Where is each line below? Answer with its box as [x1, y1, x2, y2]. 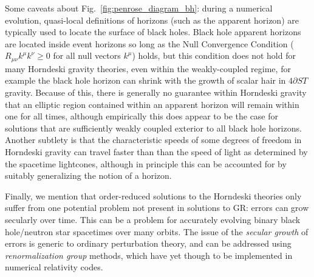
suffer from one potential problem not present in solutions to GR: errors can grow [5, 201, 309, 214]
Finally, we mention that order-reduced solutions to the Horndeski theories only [5, 189, 302, 202]
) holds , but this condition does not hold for [132, 49, 296, 62]
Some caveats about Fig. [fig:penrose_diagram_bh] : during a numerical [5, 2, 273, 14]
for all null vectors [53, 49, 121, 62]
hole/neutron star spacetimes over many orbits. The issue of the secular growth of [5, 225, 309, 238]
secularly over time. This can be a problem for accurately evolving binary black [5, 213, 301, 225]
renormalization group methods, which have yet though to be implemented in [5, 249, 293, 261]
